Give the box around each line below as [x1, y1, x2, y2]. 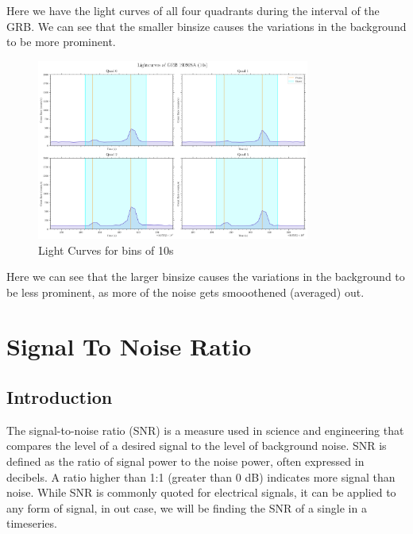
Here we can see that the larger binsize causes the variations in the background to [6, 268, 405, 285]
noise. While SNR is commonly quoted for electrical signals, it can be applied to [6, 484, 396, 501]
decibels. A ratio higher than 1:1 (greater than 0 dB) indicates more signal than [6, 468, 396, 485]
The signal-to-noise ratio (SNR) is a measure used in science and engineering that [6, 421, 404, 438]
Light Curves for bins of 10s [38, 241, 174, 258]
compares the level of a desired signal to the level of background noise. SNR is [6, 437, 387, 454]
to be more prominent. [6, 33, 116, 50]
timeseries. [6, 515, 57, 532]
